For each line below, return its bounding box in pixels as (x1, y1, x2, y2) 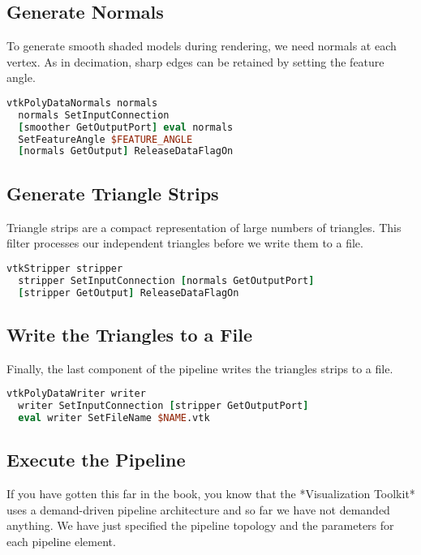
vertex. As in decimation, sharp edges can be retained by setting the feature (6, 53, 384, 70)
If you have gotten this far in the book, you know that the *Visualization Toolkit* (6, 485, 415, 501)
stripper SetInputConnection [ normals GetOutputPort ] (18, 274, 315, 286)
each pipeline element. (6, 532, 116, 549)
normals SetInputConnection (18, 109, 170, 121)
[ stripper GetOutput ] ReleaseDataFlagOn (18, 286, 239, 299)
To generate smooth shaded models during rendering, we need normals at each (6, 37, 397, 54)
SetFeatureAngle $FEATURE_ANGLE (18, 133, 193, 145)
